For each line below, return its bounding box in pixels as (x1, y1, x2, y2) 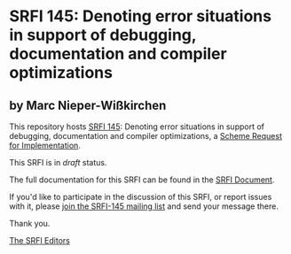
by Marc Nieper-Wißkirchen (9, 97, 167, 112)
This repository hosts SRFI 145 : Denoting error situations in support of (9, 121, 264, 132)
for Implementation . (9, 140, 82, 150)
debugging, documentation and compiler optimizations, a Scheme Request (9, 131, 282, 141)
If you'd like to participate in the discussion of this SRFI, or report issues (9, 192, 272, 202)
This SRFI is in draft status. (9, 158, 107, 167)
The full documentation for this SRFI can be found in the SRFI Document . (9, 174, 275, 185)
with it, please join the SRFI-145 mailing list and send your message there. (9, 201, 279, 212)
